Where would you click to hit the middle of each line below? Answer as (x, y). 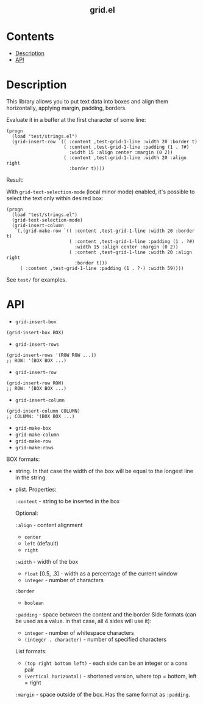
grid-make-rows (34, 448)
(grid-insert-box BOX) (35, 333)
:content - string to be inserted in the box (67, 501)
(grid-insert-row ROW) (35, 383)
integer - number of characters (64, 580)
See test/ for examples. (37, 280)
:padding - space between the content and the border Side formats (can (106, 615)
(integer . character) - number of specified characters (95, 640)
